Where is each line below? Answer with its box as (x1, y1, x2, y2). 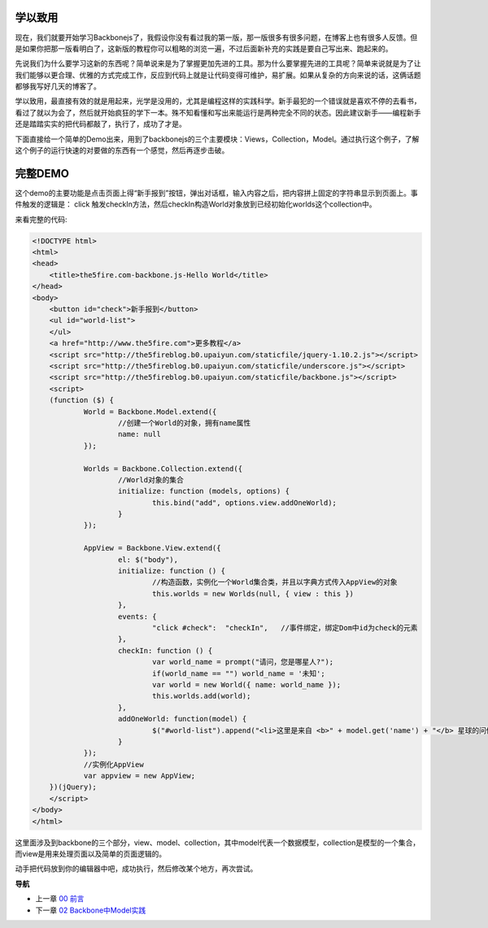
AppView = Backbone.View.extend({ (83, 543, 221, 553)
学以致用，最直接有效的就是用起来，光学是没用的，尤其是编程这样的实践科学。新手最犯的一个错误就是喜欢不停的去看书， (15, 96, 421, 106)
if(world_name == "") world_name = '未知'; (151, 669, 325, 678)
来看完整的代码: (15, 214, 68, 224)
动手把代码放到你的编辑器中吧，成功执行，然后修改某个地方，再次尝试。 (15, 864, 258, 874)
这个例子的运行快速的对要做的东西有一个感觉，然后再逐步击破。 (15, 146, 229, 155)
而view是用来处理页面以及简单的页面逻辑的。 (15, 849, 167, 858)
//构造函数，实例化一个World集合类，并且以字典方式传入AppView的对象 (151, 577, 398, 587)
